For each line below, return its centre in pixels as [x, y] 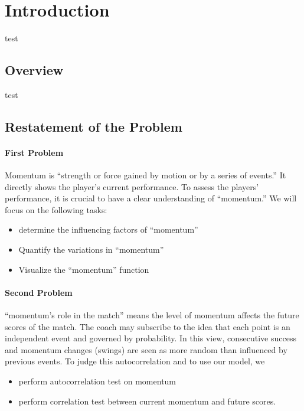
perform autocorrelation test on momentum [97, 381]
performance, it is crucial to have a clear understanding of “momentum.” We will [151, 198]
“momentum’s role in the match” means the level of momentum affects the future [152, 315]
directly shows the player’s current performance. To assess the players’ [132, 186]
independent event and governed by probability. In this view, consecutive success [151, 338]
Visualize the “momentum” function [84, 269]
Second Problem [39, 292]
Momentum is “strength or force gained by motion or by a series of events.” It [146, 175]
